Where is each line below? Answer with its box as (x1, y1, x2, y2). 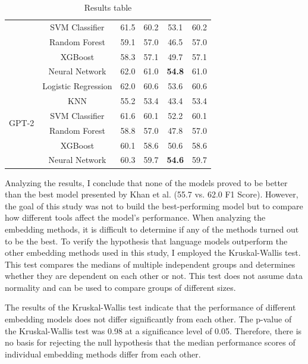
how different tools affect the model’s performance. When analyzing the (5, 211, 266, 224)
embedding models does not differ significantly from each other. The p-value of (5, 313, 292, 325)
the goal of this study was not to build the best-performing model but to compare (5, 199, 303, 212)
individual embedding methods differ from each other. (5, 347, 201, 360)
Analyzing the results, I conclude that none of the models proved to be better (5, 176, 288, 189)
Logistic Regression (42, 80, 112, 92)
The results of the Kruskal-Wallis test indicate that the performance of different (5, 301, 296, 313)
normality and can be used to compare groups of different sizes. (5, 281, 236, 293)
